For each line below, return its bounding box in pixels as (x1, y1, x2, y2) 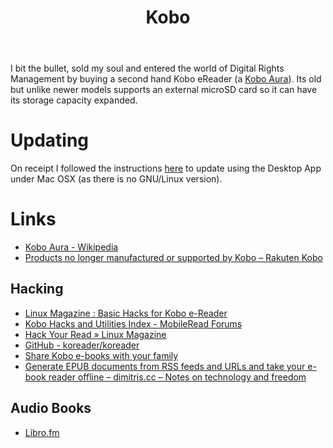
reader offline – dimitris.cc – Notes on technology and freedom (48, 371, 307, 383)
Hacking (10, 281, 64, 298)
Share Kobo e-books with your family (24, 349, 179, 361)
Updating (10, 129, 90, 152)
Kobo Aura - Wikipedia (24, 241, 119, 253)
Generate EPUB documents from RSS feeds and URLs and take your (24, 360, 306, 372)
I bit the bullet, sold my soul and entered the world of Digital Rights (10, 62, 285, 75)
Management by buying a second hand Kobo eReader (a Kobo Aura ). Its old (10, 73, 322, 85)
